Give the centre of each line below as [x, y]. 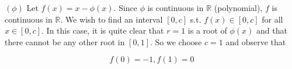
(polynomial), [238, 8]
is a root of [207, 30]
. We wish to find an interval [112, 19]
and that [272, 30]
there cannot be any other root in [65, 41]
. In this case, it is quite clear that [103, 30]
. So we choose [176, 41]
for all [272, 19]
